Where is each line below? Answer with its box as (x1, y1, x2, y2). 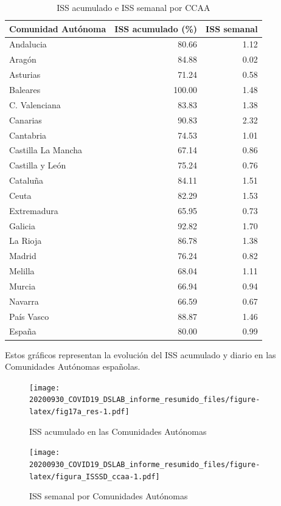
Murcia (9, 279, 36, 292)
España (9, 325, 36, 338)
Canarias (9, 113, 42, 126)
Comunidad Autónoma (9, 22, 106, 35)
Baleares (9, 83, 41, 95)
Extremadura (9, 204, 58, 217)
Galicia (9, 219, 35, 232)
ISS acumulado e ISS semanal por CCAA (57, 1, 210, 13)
